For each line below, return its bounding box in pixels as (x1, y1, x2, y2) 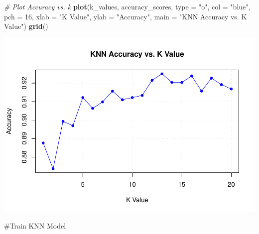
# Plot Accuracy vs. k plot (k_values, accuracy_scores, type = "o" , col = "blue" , (4, 1, 251, 11)
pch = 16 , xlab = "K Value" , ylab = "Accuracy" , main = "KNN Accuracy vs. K (4, 11, 247, 21)
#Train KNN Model (4, 221, 66, 231)
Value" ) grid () (4, 21, 48, 31)
